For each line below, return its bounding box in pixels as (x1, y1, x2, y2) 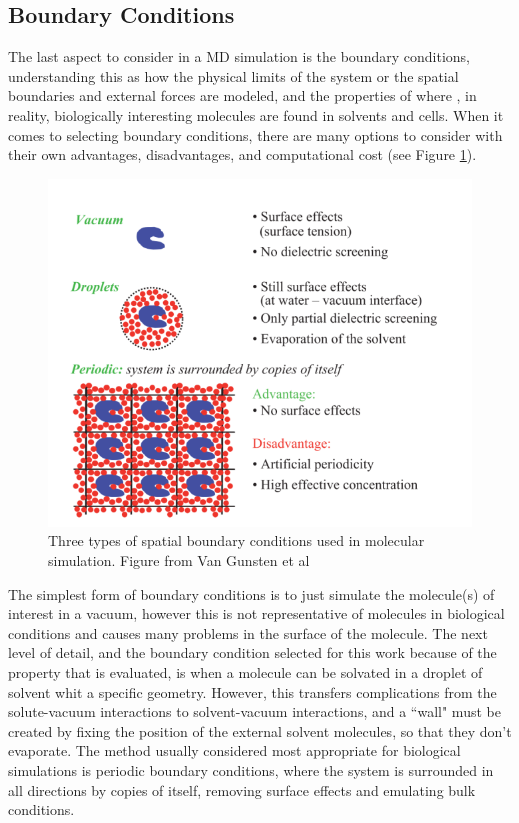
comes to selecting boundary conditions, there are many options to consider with (8, 124, 503, 145)
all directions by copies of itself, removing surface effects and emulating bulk (8, 779, 476, 800)
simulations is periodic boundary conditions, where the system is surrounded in (8, 760, 494, 780)
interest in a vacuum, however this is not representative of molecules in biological (8, 603, 505, 624)
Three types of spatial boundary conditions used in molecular (48, 530, 425, 551)
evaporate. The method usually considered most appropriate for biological (8, 740, 461, 761)
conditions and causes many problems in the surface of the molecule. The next (8, 622, 488, 643)
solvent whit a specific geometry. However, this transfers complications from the (8, 681, 497, 702)
